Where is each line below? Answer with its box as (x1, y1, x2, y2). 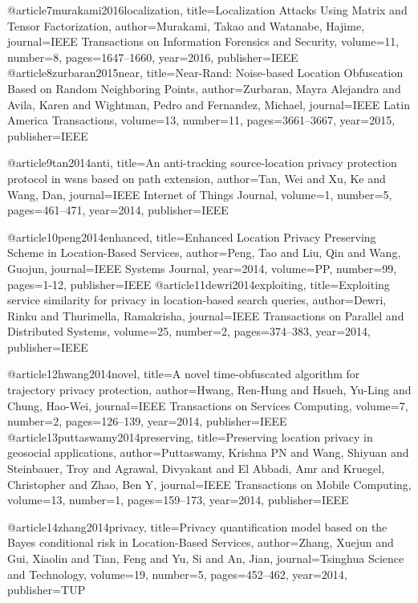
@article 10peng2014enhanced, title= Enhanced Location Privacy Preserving (7, 228, 376, 245)
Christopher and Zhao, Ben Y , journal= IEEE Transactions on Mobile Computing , (7, 475, 412, 492)
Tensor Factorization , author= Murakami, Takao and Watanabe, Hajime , (7, 17, 365, 34)
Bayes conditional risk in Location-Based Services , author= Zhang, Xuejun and (7, 534, 394, 551)
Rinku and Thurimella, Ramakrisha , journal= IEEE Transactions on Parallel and (7, 307, 404, 324)
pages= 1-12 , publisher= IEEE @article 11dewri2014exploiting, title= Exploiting (7, 275, 390, 292)
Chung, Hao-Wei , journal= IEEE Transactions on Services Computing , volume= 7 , (7, 397, 408, 414)
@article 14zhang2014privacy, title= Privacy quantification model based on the (7, 518, 388, 535)
